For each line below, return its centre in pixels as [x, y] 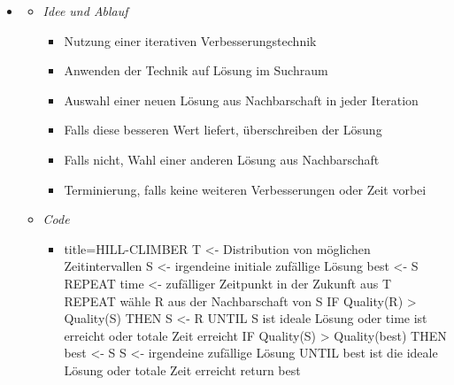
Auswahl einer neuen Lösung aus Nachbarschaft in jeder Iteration [241, 100]
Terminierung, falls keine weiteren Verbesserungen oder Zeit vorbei [245, 189]
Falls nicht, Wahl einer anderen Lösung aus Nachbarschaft [222, 159]
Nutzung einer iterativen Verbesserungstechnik [190, 40]
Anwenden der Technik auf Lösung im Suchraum [196, 70]
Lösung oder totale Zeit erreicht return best [182, 370]
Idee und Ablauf [85, 11]
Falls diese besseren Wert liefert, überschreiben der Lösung [223, 130]
